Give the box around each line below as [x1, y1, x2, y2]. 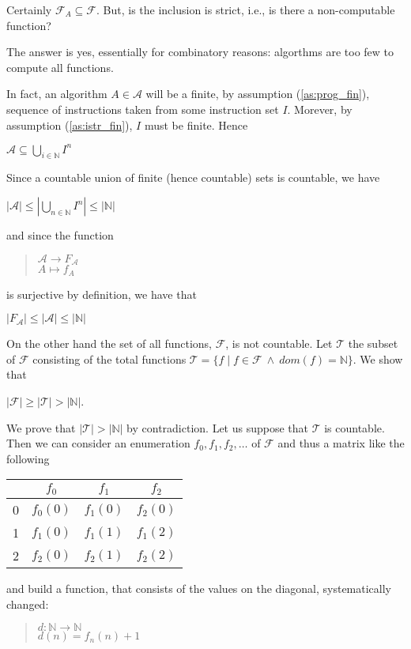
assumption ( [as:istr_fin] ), [6, 116, 133, 133]
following [6, 450, 50, 466]
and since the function [6, 227, 114, 243]
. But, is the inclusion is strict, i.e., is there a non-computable [96, 2, 395, 17]
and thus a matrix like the [277, 435, 405, 451]
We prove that [6, 419, 76, 436]
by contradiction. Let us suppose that [126, 419, 309, 436]
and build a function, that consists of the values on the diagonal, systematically [6, 580, 391, 597]
